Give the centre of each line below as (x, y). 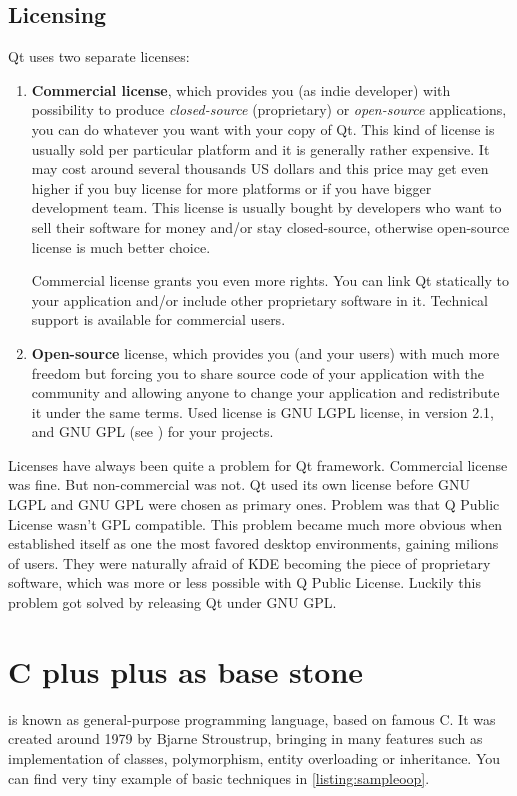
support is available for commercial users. (158, 319)
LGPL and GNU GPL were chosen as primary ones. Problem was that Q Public (254, 504)
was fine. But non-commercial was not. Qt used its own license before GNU (239, 484)
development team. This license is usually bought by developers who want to (266, 207)
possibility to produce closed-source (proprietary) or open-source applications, (269, 109)
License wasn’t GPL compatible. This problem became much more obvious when (255, 523)
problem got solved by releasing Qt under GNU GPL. (172, 602)
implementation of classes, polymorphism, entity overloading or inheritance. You (254, 757)
